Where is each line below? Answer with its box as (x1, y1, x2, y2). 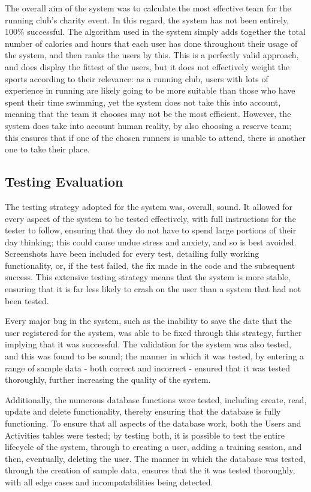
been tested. (5, 294, 49, 307)
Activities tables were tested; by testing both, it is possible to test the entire (5, 428, 285, 441)
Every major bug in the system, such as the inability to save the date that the (5, 314, 292, 327)
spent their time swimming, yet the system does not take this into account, (5, 95, 281, 108)
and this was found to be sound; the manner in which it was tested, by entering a (5, 350, 304, 362)
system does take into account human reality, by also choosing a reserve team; (5, 119, 292, 131)
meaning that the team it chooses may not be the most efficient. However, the (5, 107, 291, 120)
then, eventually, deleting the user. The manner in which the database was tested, (5, 452, 306, 464)
